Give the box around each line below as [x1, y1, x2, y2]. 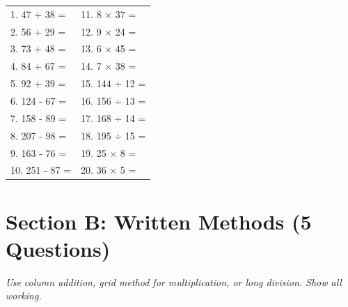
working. [6, 288, 42, 303]
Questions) [6, 234, 111, 262]
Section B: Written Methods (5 [6, 207, 312, 235]
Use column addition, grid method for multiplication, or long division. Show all [6, 274, 342, 289]
